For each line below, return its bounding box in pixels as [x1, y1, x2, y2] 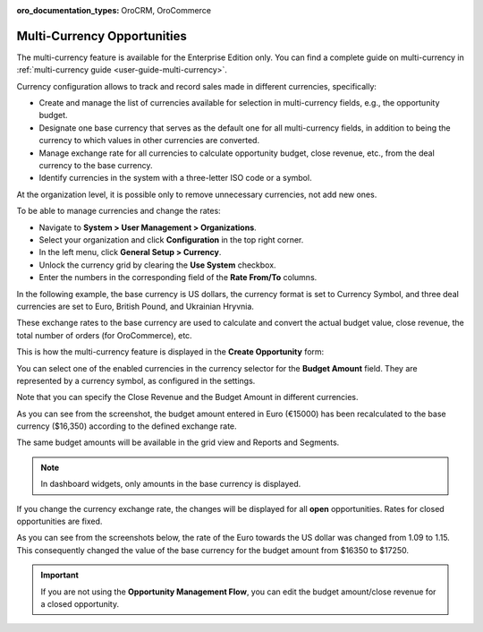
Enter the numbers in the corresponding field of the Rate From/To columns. [38, 272, 318, 283]
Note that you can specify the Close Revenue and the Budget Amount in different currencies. [16, 392, 359, 403]
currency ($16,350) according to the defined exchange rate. [16, 421, 237, 431]
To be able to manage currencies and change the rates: [16, 206, 221, 217]
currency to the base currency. [38, 160, 153, 171]
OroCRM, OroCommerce [121, 5, 212, 15]
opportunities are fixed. [16, 516, 103, 527]
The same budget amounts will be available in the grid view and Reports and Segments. [16, 437, 340, 448]
